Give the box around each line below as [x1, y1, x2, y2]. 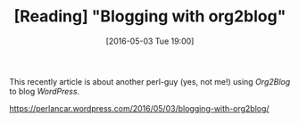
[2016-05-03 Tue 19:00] [105, 36, 195, 46]
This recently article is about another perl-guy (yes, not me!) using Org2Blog [9, 76, 291, 86]
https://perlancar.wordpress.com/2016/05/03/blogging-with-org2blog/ [9, 102, 270, 113]
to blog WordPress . [9, 86, 80, 96]
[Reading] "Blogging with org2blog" [13, 6, 287, 27]
